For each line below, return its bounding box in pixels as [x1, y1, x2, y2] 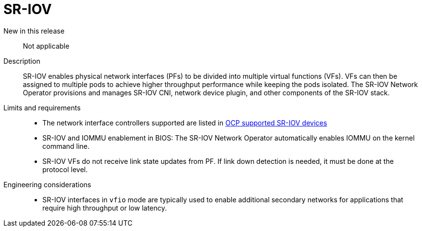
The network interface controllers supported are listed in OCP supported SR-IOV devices [42, 118, 327, 127]
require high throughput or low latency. [42, 203, 167, 212]
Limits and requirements [3, 103, 81, 112]
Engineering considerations [3, 180, 92, 189]
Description [3, 56, 40, 65]
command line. [42, 142, 90, 150]
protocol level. [42, 165, 88, 174]
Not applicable [23, 41, 70, 50]
